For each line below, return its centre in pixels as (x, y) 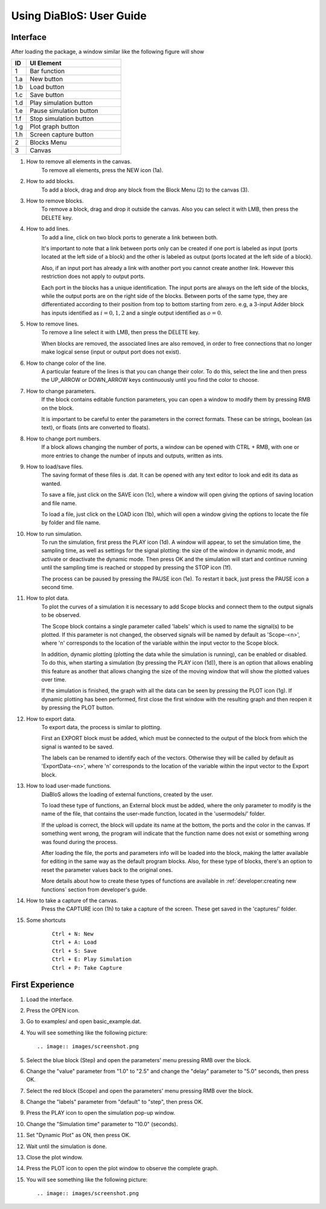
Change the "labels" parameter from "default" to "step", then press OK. (115, 1102)
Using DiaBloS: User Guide (79, 16)
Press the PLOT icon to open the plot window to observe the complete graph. (122, 1169)
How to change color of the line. (66, 363)
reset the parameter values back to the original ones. (107, 869)
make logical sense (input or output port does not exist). (111, 352)
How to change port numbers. (64, 439)
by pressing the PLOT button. (78, 708)
